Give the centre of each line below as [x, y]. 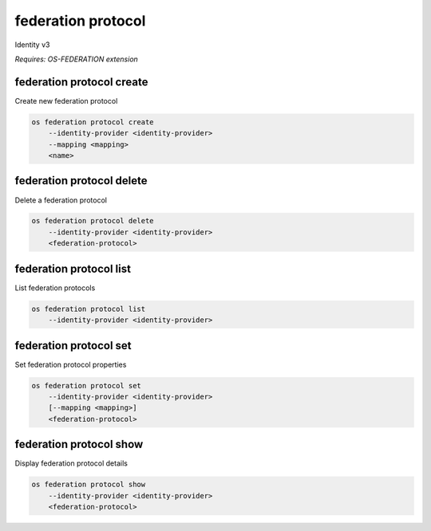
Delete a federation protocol [61, 200]
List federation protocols [55, 288]
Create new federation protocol [66, 100]
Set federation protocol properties [71, 364]
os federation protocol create [93, 122]
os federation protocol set [86, 385]
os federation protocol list [89, 309]
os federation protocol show [89, 485]
